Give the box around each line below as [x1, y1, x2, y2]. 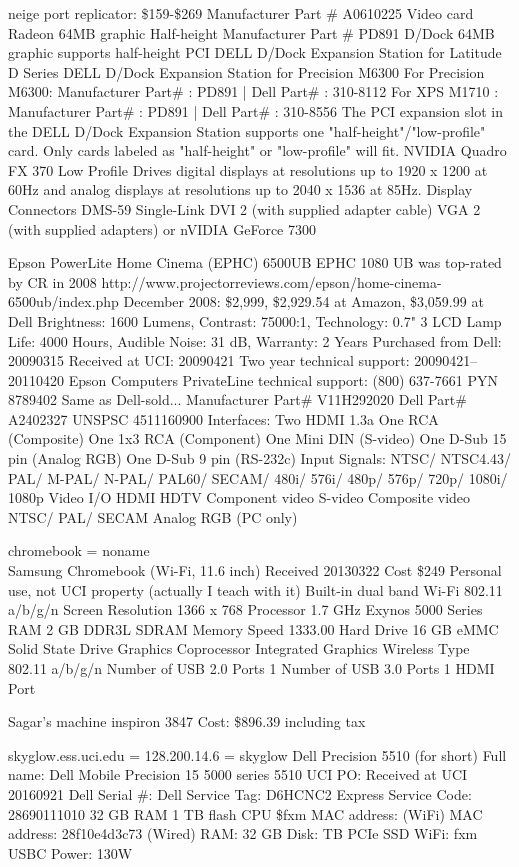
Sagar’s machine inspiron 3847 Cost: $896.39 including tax [8, 711, 366, 732]
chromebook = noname [8, 540, 150, 561]
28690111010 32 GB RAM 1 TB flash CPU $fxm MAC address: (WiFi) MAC [8, 803, 483, 824]
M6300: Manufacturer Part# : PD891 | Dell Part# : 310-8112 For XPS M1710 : [8, 81, 499, 102]
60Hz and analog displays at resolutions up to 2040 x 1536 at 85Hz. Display [8, 179, 473, 200]
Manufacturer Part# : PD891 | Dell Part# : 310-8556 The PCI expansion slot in [8, 100, 503, 121]
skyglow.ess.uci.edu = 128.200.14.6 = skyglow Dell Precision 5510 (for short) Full [8, 744, 507, 765]
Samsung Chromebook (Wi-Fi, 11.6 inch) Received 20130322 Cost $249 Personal [8, 560, 502, 581]
